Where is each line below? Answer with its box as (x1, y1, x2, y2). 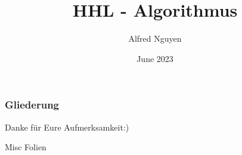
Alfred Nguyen (128, 32, 182, 45)
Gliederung (5, 97, 59, 112)
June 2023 (136, 52, 173, 64)
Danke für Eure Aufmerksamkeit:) (5, 120, 129, 133)
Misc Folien (5, 141, 46, 153)
